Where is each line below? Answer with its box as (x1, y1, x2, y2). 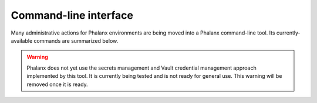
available (11, 37, 33, 44)
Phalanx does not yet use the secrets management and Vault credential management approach (26, 64, 257, 71)
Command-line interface (11, 9, 133, 22)
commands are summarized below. (33, 37, 119, 44)
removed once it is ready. (26, 81, 88, 88)
